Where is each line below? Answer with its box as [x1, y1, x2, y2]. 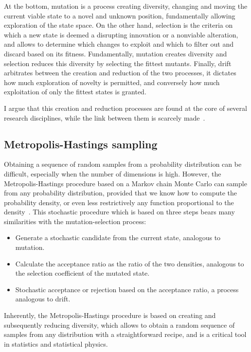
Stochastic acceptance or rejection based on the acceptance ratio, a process [15, 284, 239, 294]
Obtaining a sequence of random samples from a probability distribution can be [4, 159, 242, 169]
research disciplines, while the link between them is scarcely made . [4, 112, 205, 123]
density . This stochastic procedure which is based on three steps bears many [4, 207, 235, 217]
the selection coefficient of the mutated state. [15, 268, 150, 278]
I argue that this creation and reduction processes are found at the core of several [4, 103, 247, 113]
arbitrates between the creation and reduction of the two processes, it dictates [4, 68, 236, 78]
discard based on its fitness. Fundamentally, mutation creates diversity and [4, 48, 227, 58]
